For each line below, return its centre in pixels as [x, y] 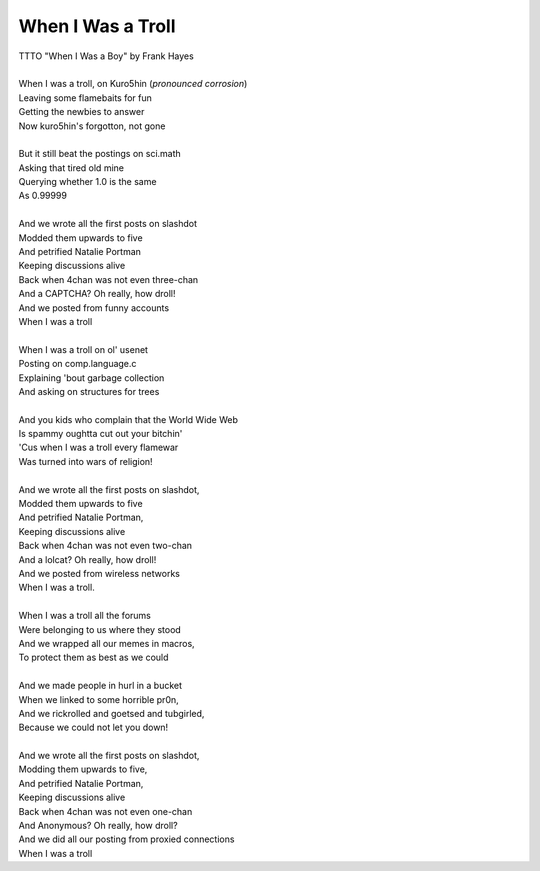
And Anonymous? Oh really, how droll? [98, 826]
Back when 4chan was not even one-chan [105, 811]
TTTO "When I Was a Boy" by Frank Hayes [106, 56]
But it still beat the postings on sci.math [100, 154]
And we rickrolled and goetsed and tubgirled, [111, 713]
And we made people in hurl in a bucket [100, 686]
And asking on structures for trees [89, 391]
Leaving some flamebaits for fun [85, 97]
